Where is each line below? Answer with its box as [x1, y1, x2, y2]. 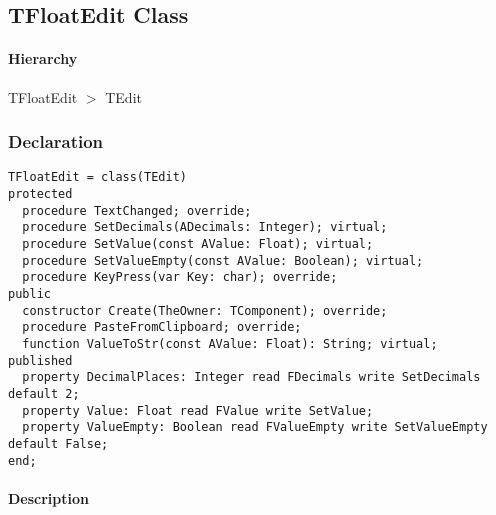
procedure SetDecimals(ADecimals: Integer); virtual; [22, 220, 388, 235]
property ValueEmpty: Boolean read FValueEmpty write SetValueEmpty [22, 420, 488, 435]
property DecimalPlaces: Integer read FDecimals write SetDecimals [22, 370, 481, 385]
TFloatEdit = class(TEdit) [8, 170, 187, 185]
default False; [8, 436, 109, 451]
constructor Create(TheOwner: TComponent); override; [22, 303, 388, 318]
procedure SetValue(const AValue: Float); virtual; [22, 237, 374, 252]
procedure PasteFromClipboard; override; [22, 320, 302, 335]
